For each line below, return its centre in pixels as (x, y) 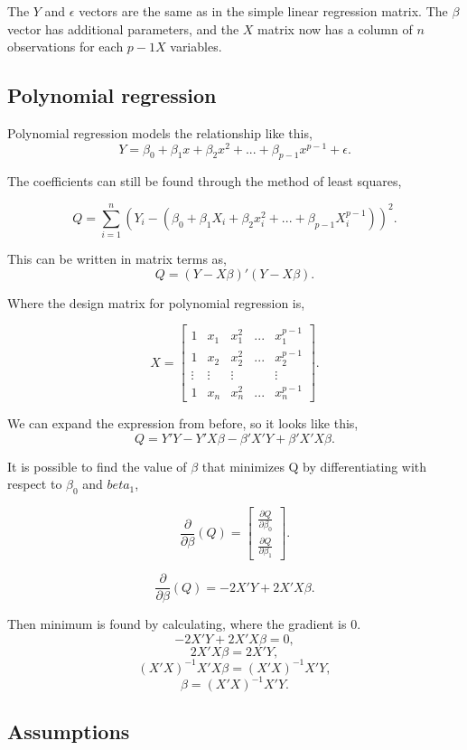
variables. (196, 47)
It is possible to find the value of (97, 466)
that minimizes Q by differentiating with (314, 466)
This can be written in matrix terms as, (117, 259)
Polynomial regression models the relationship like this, (160, 132)
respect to (35, 484)
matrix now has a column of (335, 28)
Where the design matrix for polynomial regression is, (156, 302)
